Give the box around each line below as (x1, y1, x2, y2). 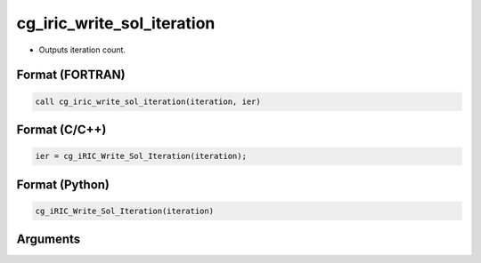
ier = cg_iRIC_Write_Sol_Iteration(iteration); (35, 151, 247, 162)
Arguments (16, 232, 81, 247)
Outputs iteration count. (38, 44, 126, 55)
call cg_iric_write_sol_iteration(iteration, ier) (35, 96, 262, 107)
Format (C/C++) (16, 122, 107, 137)
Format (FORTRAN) (16, 68, 126, 83)
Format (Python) (16, 177, 110, 192)
